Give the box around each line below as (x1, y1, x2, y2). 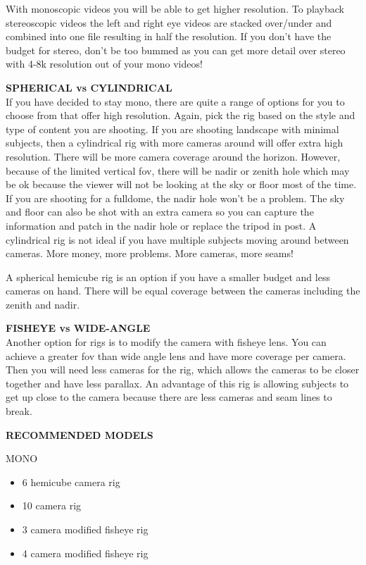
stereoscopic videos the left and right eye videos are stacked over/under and (6, 15, 332, 30)
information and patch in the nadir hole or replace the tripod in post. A (6, 218, 317, 232)
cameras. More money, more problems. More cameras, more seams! (6, 246, 294, 261)
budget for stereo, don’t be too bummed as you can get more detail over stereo (6, 42, 346, 57)
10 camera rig (22, 498, 82, 513)
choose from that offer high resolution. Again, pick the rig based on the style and (6, 108, 355, 123)
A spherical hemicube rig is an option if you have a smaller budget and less (6, 269, 330, 284)
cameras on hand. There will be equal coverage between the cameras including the (6, 283, 360, 298)
